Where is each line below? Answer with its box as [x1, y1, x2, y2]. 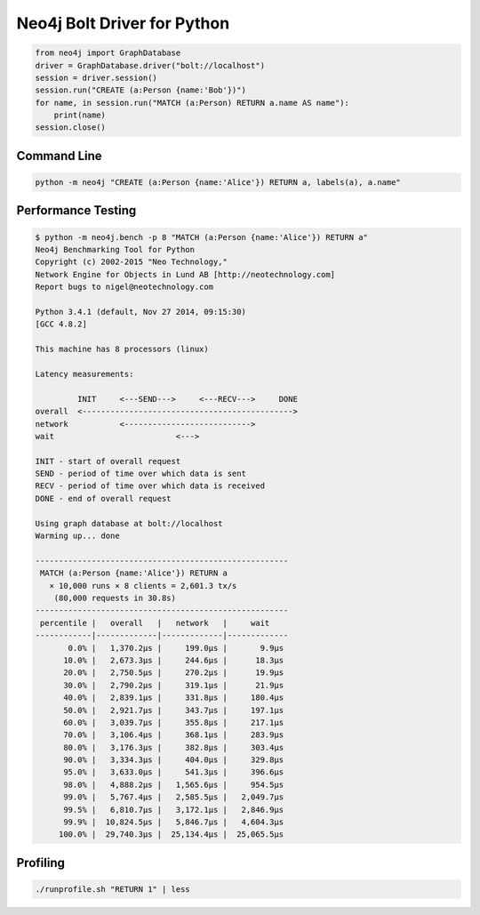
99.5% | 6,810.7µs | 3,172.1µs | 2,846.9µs [63, 805, 284, 815]
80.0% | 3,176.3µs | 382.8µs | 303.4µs [63, 742, 284, 752]
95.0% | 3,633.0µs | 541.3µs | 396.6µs [63, 767, 284, 777]
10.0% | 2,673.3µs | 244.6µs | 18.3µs [63, 654, 284, 665]
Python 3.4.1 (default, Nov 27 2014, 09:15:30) [35, 307, 246, 317]
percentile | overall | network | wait [40, 618, 270, 628]
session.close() [35, 123, 107, 132]
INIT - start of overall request [35, 456, 181, 466]
